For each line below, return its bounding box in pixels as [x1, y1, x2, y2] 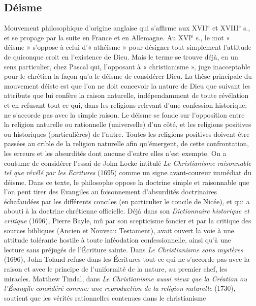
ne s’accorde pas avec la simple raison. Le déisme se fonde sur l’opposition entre [4, 109, 245, 120]
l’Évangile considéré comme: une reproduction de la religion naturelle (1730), [4, 283, 236, 293]
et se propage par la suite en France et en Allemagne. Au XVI [4, 32, 191, 42]
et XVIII [212, 23, 239, 33]
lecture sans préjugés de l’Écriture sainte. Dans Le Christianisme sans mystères [4, 244, 243, 254]
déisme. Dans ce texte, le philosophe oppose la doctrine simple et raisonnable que [4, 177, 250, 187]
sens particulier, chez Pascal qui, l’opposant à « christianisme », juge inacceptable [4, 61, 251, 71]
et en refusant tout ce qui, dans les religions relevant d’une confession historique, [4, 99, 247, 110]
